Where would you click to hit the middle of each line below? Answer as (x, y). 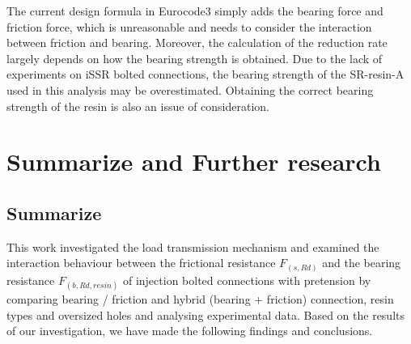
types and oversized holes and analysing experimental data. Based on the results (205, 314)
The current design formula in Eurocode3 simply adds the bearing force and (195, 11)
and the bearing (362, 263)
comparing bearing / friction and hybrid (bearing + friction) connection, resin (200, 299)
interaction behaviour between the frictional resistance (141, 263)
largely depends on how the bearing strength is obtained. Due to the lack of (195, 58)
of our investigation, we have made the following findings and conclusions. (190, 331)
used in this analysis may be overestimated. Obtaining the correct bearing (190, 89)
